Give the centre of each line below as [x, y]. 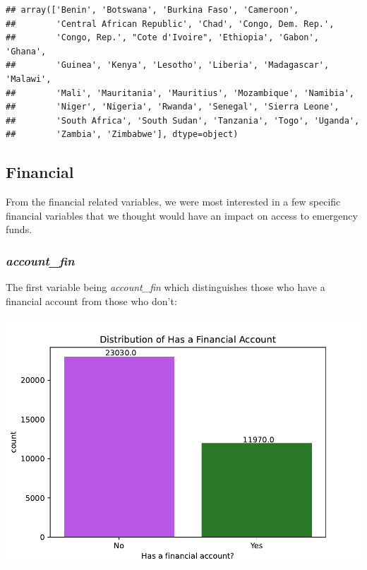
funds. [19, 229]
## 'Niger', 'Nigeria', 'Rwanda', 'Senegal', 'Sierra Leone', [173, 107]
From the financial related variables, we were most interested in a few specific [173, 202]
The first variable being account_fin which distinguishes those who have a [166, 287]
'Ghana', [26, 51]
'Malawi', [29, 79]
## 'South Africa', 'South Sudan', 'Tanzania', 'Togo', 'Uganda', [183, 120]
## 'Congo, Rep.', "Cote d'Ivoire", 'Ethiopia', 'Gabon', [162, 38]
